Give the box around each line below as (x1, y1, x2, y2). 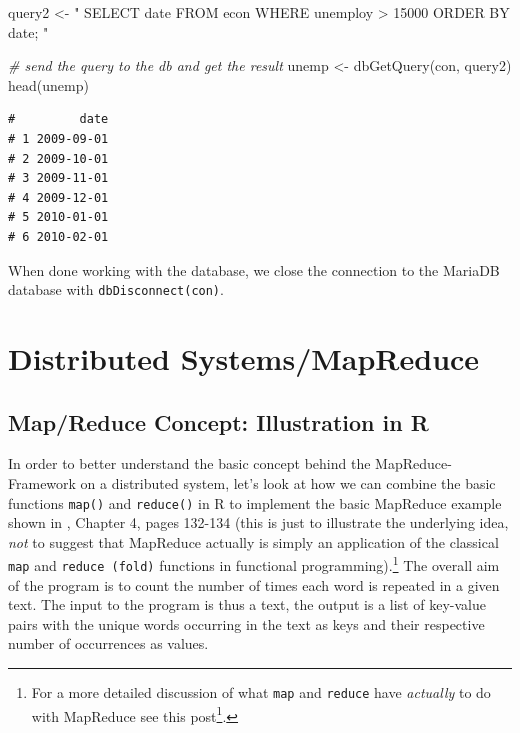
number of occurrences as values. (8, 633, 209, 654)
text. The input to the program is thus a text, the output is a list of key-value (8, 594, 486, 615)
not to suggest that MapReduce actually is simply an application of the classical (8, 531, 499, 552)
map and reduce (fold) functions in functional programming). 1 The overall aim (8, 552, 500, 576)
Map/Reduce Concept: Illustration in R (8, 406, 429, 437)
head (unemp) (8, 74, 89, 95)
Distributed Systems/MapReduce (8, 337, 480, 378)
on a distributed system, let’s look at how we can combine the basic (80, 472, 496, 493)
